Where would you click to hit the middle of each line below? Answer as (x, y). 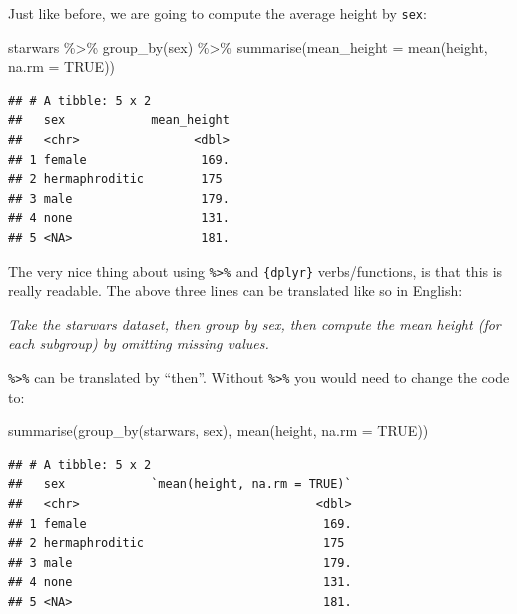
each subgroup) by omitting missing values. (138, 343)
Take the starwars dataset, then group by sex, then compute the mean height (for (254, 323)
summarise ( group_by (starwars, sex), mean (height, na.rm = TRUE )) (218, 430)
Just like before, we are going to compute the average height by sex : (217, 13)
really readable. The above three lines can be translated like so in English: (235, 290)
